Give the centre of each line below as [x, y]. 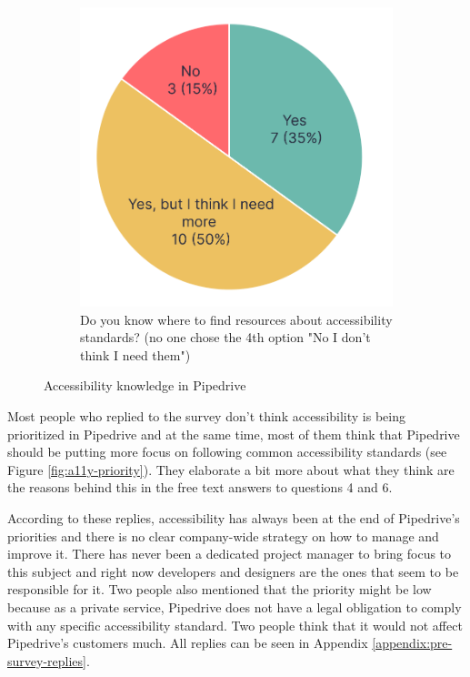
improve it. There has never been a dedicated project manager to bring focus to [230, 554]
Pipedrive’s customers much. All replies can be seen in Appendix [188, 643]
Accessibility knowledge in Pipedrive [145, 385]
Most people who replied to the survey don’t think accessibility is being [206, 416]
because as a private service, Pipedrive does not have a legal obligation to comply [235, 606]
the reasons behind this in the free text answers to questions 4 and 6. [200, 487]
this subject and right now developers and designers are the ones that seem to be [233, 571]
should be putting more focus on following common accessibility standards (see [227, 452]
